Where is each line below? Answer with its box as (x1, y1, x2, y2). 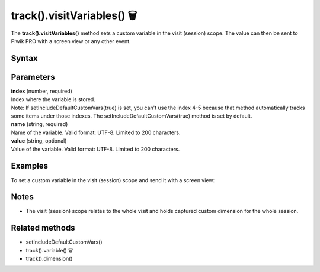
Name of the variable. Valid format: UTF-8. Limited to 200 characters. (11, 129, 181, 136)
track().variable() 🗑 (25, 247, 73, 254)
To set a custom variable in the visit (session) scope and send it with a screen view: (11, 176, 215, 183)
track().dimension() (25, 255, 73, 263)
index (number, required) (11, 88, 72, 95)
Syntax (11, 53, 38, 63)
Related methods (11, 223, 75, 233)
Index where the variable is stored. (11, 96, 96, 103)
